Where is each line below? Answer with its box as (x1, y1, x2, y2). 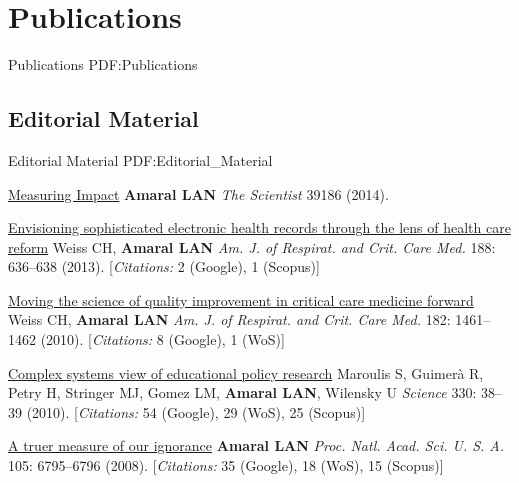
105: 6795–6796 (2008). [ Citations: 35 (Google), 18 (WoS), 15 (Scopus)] (8, 455, 444, 476)
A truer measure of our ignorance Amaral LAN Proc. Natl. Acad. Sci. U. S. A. (8, 435, 505, 456)
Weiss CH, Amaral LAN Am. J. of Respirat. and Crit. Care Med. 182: (8, 309, 451, 330)
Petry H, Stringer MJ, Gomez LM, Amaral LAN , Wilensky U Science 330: (8, 382, 477, 403)
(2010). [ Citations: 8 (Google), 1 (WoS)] (40, 329, 285, 350)
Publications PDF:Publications (8, 54, 198, 75)
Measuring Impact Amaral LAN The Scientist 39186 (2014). (8, 183, 389, 204)
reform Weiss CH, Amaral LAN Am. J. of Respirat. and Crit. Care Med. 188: (8, 236, 496, 257)
